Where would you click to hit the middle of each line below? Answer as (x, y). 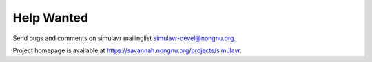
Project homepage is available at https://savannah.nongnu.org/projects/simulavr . (127, 50)
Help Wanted (51, 18)
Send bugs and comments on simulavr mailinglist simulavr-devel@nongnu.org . (124, 38)
